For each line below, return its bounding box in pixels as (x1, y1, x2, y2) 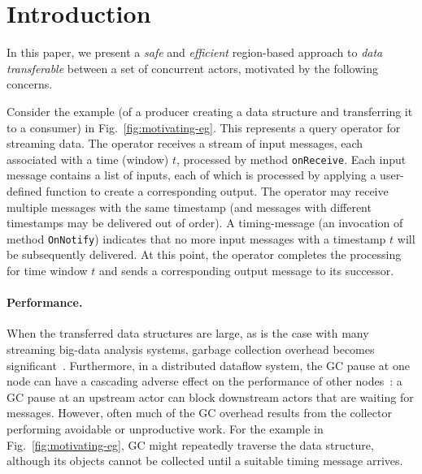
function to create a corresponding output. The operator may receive (46, 182, 389, 199)
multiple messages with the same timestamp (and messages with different (7, 198, 372, 215)
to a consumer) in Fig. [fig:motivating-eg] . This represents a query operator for (7, 118, 401, 136)
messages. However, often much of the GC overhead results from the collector (7, 404, 392, 421)
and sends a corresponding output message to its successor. (98, 261, 394, 278)
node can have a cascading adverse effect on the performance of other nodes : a (7, 373, 402, 390)
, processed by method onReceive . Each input (176, 150, 407, 167)
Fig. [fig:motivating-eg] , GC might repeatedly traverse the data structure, (7, 436, 374, 453)
